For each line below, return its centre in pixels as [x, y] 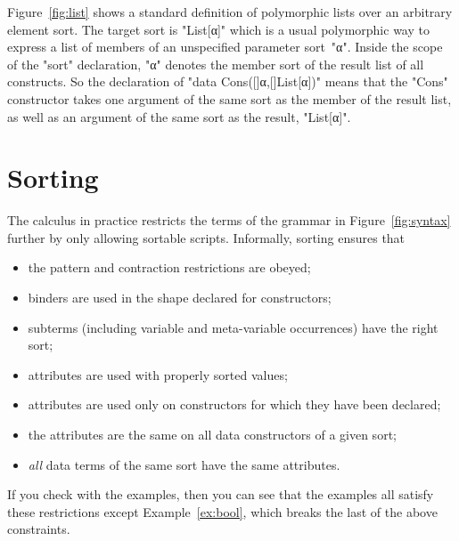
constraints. [39, 529]
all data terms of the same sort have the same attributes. [184, 464]
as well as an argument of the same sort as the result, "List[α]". [179, 116]
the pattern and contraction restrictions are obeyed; [169, 267]
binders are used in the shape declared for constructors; [180, 298]
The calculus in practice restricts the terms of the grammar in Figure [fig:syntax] [229, 220]
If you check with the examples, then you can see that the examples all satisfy [221, 494]
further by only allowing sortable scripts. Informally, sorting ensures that [206, 237]
